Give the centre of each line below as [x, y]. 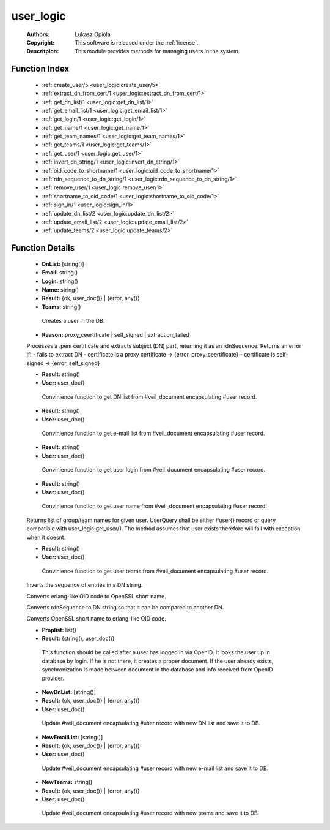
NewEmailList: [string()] [72, 737]
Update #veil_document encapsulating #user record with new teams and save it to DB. [151, 813]
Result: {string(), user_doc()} [79, 639]
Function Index [40, 69]
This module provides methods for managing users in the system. [157, 51]
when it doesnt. [46, 537]
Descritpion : [43, 51]
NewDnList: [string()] [69, 692]
